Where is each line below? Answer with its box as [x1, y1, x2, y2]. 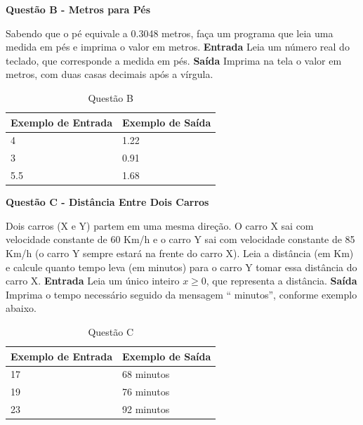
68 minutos [121, 367, 170, 381]
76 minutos [121, 384, 170, 399]
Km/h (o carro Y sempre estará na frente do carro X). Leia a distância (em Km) [6, 245, 354, 260]
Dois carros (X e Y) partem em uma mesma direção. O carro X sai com [6, 218, 314, 233]
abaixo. [6, 301, 37, 315]
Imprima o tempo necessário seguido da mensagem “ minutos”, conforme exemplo [6, 287, 357, 301]
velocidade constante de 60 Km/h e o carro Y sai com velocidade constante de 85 [6, 232, 355, 247]
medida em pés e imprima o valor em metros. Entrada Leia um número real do [6, 39, 350, 54]
